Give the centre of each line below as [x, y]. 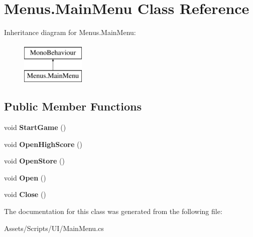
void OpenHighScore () [43, 144]
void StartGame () [35, 127]
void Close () [25, 194]
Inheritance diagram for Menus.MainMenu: [70, 32]
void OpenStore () [34, 161]
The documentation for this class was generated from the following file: [113, 211]
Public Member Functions [73, 106]
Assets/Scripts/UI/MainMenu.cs [54, 228]
